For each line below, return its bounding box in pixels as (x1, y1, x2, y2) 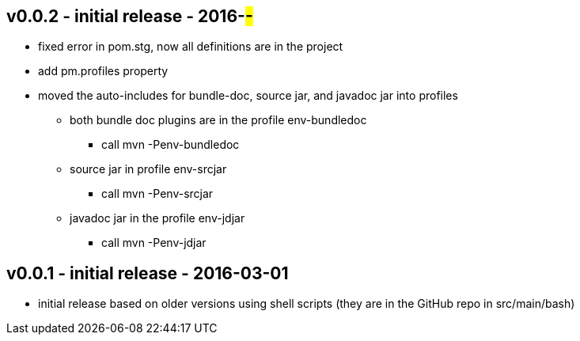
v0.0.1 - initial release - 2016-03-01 (6, 263, 289, 283)
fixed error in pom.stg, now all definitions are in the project (38, 40, 343, 54)
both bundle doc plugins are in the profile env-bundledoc (70, 113, 367, 127)
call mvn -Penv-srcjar (101, 187, 214, 201)
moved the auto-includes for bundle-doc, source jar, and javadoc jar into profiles (38, 89, 458, 103)
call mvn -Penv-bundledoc (101, 138, 240, 152)
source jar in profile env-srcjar (70, 162, 227, 176)
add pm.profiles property (38, 64, 169, 78)
